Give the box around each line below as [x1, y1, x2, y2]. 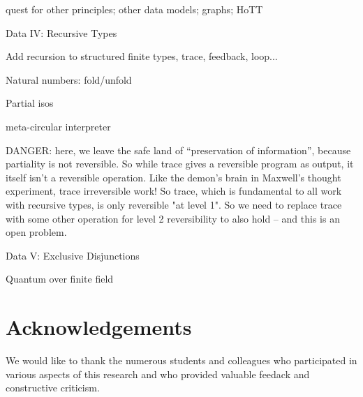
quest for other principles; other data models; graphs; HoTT [6, 2, 263, 16]
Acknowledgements [6, 313, 192, 341]
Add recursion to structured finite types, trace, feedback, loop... [6, 49, 278, 63]
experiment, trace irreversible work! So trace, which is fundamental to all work [6, 183, 342, 198]
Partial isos [6, 96, 54, 110]
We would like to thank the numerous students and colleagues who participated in [6, 353, 357, 368]
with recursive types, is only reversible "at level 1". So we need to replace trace [6, 197, 342, 211]
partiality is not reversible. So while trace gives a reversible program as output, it [6, 156, 354, 171]
